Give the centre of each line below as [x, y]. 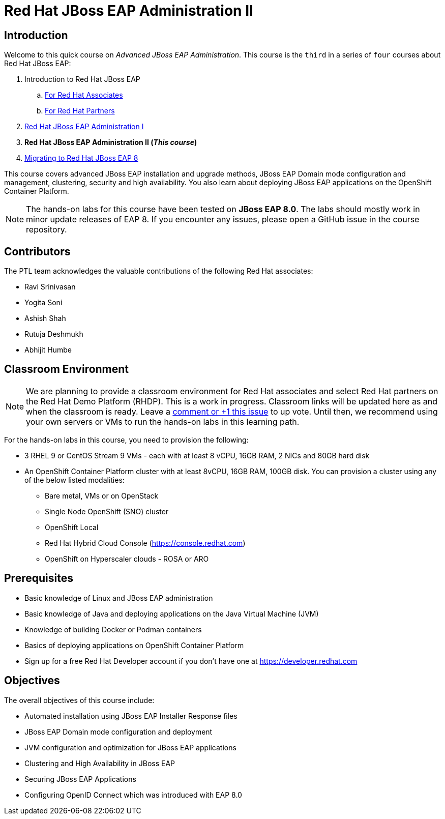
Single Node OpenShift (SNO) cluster [107, 511]
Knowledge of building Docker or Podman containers [113, 629]
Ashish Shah [45, 318]
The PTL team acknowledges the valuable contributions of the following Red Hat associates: [159, 271]
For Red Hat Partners [80, 111]
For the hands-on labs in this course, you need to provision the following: [126, 440]
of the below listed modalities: [75, 480]
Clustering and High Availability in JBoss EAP [100, 763]
